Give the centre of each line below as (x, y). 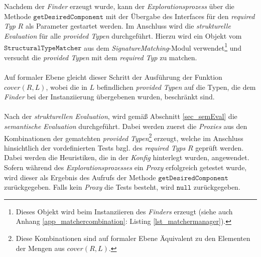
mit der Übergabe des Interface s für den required (180, 16)
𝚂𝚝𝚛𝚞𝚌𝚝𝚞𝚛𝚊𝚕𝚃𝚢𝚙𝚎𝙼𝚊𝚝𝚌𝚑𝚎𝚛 (43, 48)
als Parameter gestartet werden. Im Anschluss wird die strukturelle (128, 26)
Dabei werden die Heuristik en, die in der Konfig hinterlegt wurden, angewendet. (127, 157)
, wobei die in (67, 87)
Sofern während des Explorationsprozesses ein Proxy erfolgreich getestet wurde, (125, 167)
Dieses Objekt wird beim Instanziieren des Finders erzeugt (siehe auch (124, 211)
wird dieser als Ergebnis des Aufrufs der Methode (80, 177)
